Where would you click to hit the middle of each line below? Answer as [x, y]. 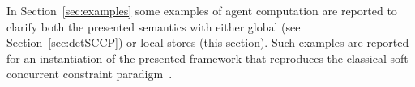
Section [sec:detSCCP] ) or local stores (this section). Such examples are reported [208, 42]
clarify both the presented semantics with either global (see [154, 26]
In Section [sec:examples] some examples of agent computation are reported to [202, 10]
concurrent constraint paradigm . [90, 74]
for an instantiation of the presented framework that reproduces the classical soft [207, 58]
